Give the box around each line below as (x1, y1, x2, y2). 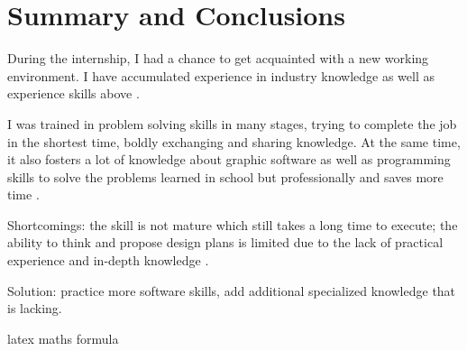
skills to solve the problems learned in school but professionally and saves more (7, 167, 444, 186)
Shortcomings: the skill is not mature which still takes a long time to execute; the (7, 215, 458, 234)
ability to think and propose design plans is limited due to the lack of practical (7, 233, 444, 252)
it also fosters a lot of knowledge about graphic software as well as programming (7, 150, 451, 169)
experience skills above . (7, 84, 140, 103)
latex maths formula (7, 328, 119, 347)
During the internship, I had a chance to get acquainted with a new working (7, 49, 429, 68)
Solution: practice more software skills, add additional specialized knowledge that (7, 281, 456, 300)
